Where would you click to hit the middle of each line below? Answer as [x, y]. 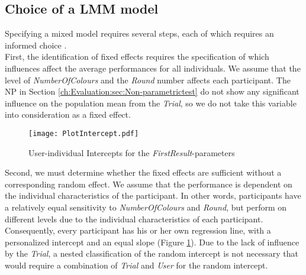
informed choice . [36, 45]
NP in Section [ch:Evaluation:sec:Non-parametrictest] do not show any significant [152, 91]
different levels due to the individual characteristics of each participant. [134, 219]
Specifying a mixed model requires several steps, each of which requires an [139, 33]
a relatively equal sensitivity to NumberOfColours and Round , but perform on [146, 207]
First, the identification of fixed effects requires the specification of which [137, 56]
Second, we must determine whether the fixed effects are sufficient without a [143, 172]
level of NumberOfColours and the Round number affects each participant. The [148, 80]
